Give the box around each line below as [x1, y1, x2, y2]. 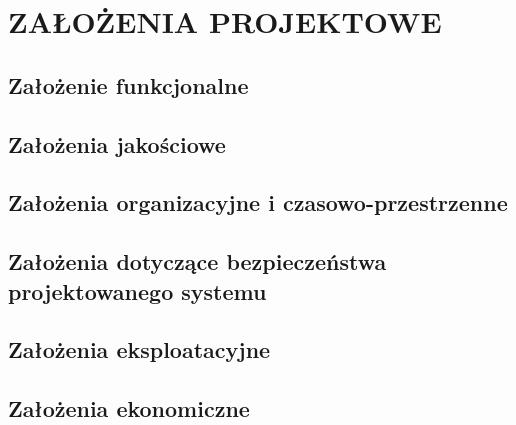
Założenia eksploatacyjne [8, 334, 271, 365]
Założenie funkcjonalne [8, 69, 249, 100]
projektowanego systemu [8, 275, 267, 306]
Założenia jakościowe [8, 128, 226, 159]
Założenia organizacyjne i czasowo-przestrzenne [8, 187, 508, 218]
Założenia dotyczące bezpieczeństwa [8, 246, 387, 277]
